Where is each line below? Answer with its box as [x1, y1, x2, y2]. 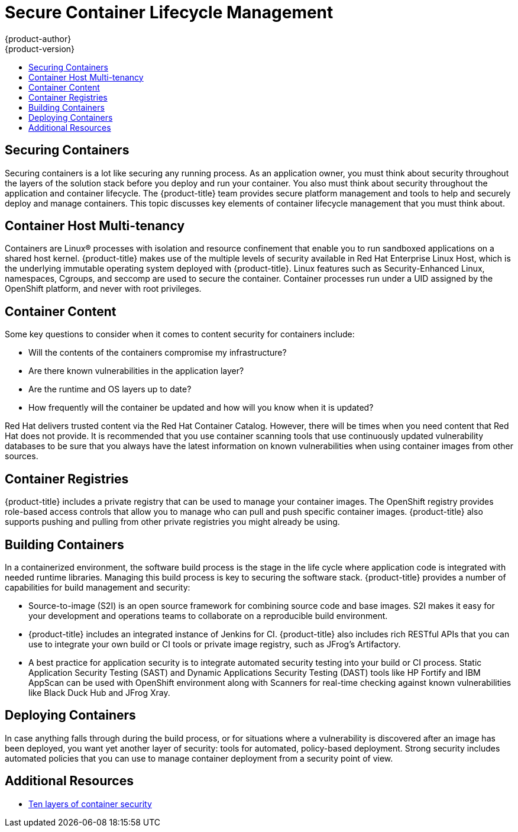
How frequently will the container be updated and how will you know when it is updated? [28, 402, 374, 413]
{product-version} [5, 43, 75, 54]
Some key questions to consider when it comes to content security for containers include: [5, 329, 355, 340]
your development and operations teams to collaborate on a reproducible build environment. [28, 610, 388, 621]
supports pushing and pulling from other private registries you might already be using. [5, 517, 340, 527]
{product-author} [5, 33, 72, 44]
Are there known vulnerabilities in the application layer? [28, 366, 244, 376]
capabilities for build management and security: [5, 582, 190, 592]
